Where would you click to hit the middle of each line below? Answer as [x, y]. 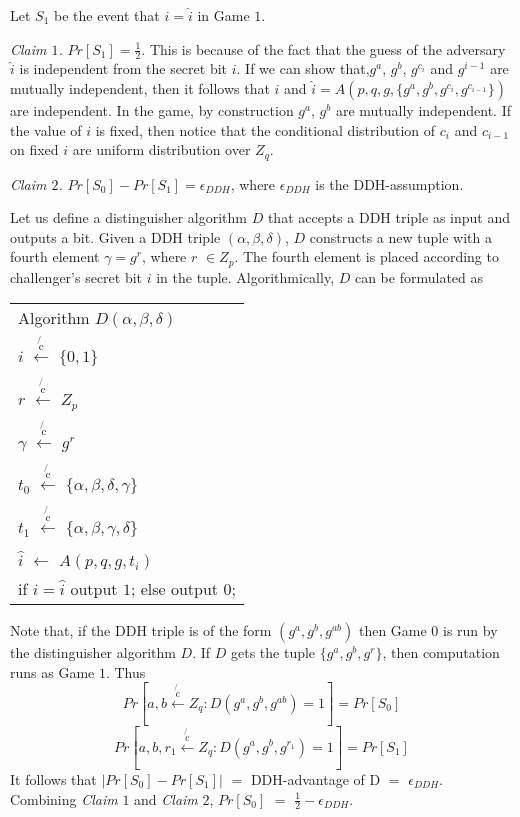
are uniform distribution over [161, 149]
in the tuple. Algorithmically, [245, 276]
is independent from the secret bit [123, 68]
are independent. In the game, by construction [152, 110]
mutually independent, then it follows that [140, 88]
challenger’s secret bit [76, 276]
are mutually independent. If [423, 110]
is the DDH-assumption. [389, 183]
